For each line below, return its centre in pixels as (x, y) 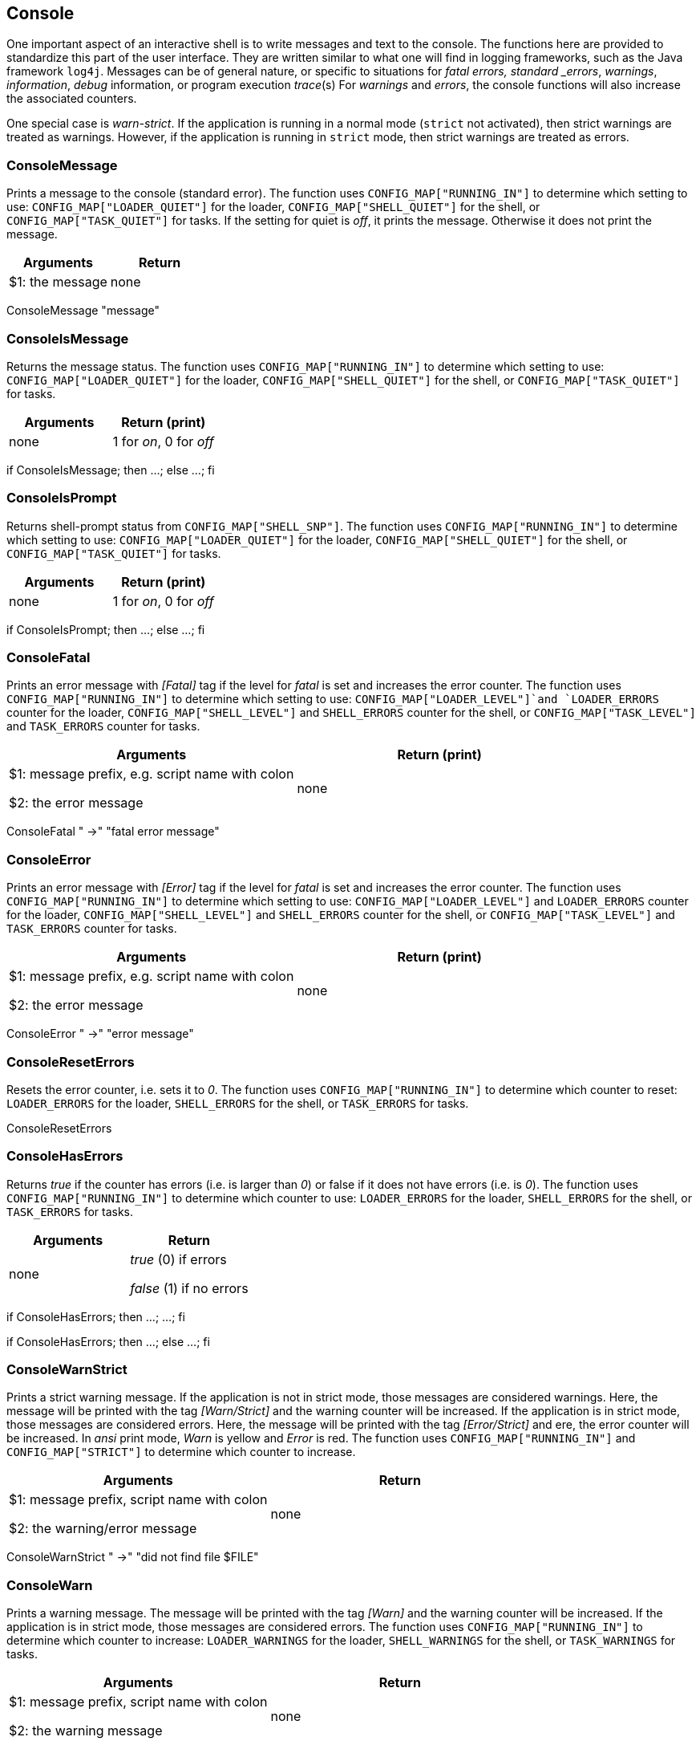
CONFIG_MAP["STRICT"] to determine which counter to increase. (181, 1452)
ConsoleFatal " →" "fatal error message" (113, 832)
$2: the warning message (86, 1731)
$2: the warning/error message (103, 1529)
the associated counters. (72, 99)
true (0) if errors (178, 1259)
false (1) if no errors (189, 1288)
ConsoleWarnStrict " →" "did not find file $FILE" (133, 1557)
